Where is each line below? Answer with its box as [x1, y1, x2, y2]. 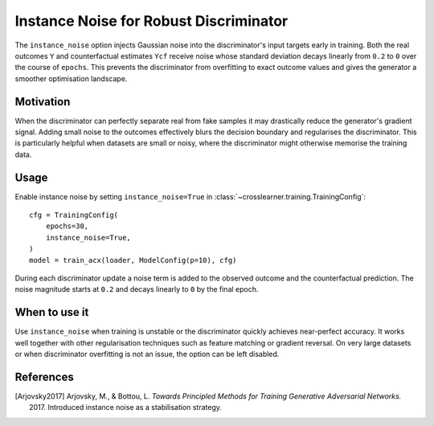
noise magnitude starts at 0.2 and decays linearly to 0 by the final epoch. [14, 285, 259, 294]
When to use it [14, 305, 89, 319]
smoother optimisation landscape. [14, 73, 128, 84]
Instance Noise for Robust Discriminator [14, 12, 289, 30]
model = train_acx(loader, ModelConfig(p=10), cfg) [29, 256, 237, 264]
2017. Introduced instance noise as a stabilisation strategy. [29, 403, 223, 412]
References [14, 370, 74, 383]
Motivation [14, 95, 71, 109]
